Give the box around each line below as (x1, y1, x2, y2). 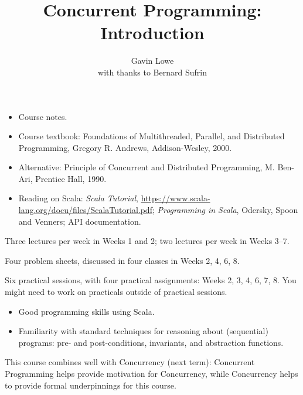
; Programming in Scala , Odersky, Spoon (152, 204, 298, 216)
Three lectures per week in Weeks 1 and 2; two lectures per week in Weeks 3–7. (5, 235, 290, 247)
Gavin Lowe (131, 54, 174, 67)
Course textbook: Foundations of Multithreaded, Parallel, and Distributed (18, 130, 285, 142)
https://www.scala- (141, 192, 210, 204)
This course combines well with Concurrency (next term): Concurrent (5, 356, 255, 368)
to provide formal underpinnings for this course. (5, 379, 176, 391)
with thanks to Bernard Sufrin (98, 66, 207, 78)
